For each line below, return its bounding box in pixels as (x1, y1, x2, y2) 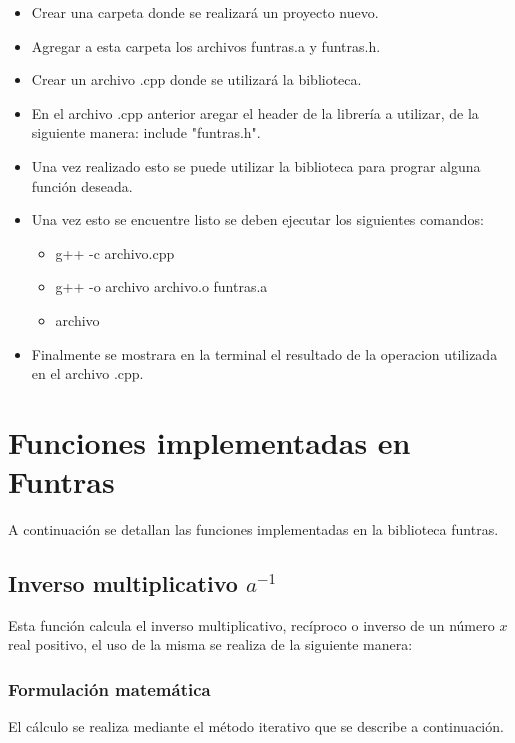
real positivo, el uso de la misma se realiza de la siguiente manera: (8, 634, 413, 655)
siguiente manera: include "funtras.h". (31, 122, 261, 143)
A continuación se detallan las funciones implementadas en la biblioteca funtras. (8, 519, 499, 540)
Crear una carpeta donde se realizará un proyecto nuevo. (31, 2, 379, 22)
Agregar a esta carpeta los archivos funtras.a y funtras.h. (31, 35, 381, 56)
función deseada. (31, 175, 133, 196)
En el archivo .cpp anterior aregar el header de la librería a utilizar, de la (31, 102, 479, 123)
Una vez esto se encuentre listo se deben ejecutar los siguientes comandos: (31, 209, 484, 230)
